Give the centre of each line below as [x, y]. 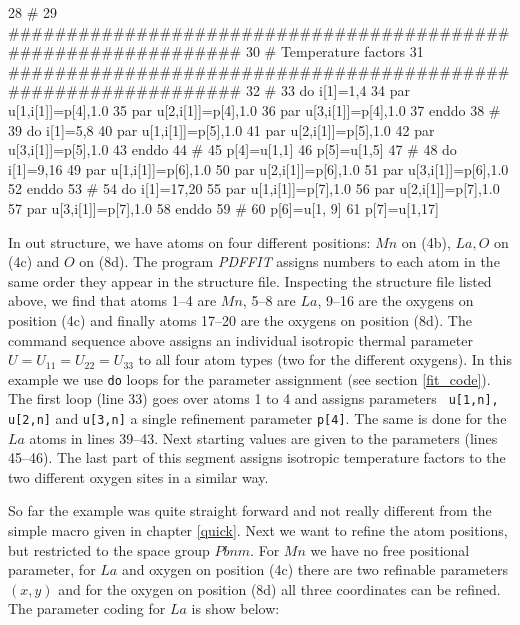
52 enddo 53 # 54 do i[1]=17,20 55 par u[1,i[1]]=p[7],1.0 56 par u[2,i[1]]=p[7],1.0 [254, 188]
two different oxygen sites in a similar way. [138, 476]
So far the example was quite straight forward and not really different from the [250, 510]
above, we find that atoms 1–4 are [112, 300]
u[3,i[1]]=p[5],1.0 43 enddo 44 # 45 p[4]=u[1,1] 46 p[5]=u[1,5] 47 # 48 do [232, 149]
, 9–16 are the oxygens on [395, 300]
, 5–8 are [269, 300]
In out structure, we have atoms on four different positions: [189, 241]
